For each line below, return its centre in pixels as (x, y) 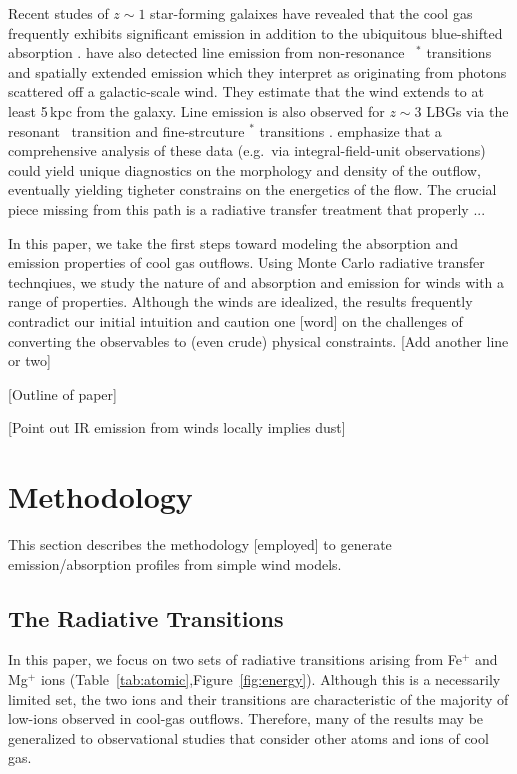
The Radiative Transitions (146, 617)
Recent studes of (58, 13)
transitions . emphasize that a (350, 130)
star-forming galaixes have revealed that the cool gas (311, 13)
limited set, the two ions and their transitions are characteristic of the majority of (258, 698)
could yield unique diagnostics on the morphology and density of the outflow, (244, 169)
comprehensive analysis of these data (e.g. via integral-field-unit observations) (247, 150)
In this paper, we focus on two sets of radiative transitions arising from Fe (235, 659)
